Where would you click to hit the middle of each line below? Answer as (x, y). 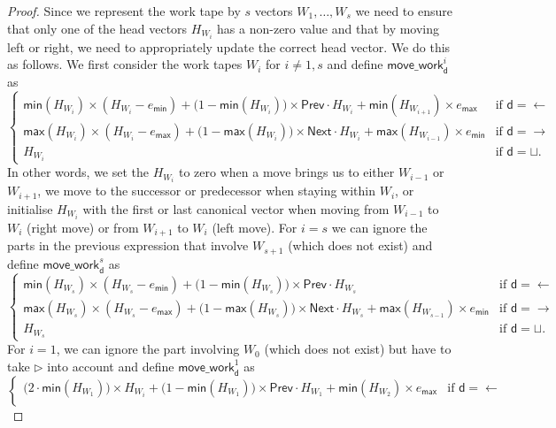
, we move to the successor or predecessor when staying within (207, 191)
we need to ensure (404, 11)
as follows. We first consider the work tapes (125, 64)
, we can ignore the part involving (148, 349)
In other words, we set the (78, 172)
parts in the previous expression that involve (128, 245)
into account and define (111, 366)
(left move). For (255, 227)
